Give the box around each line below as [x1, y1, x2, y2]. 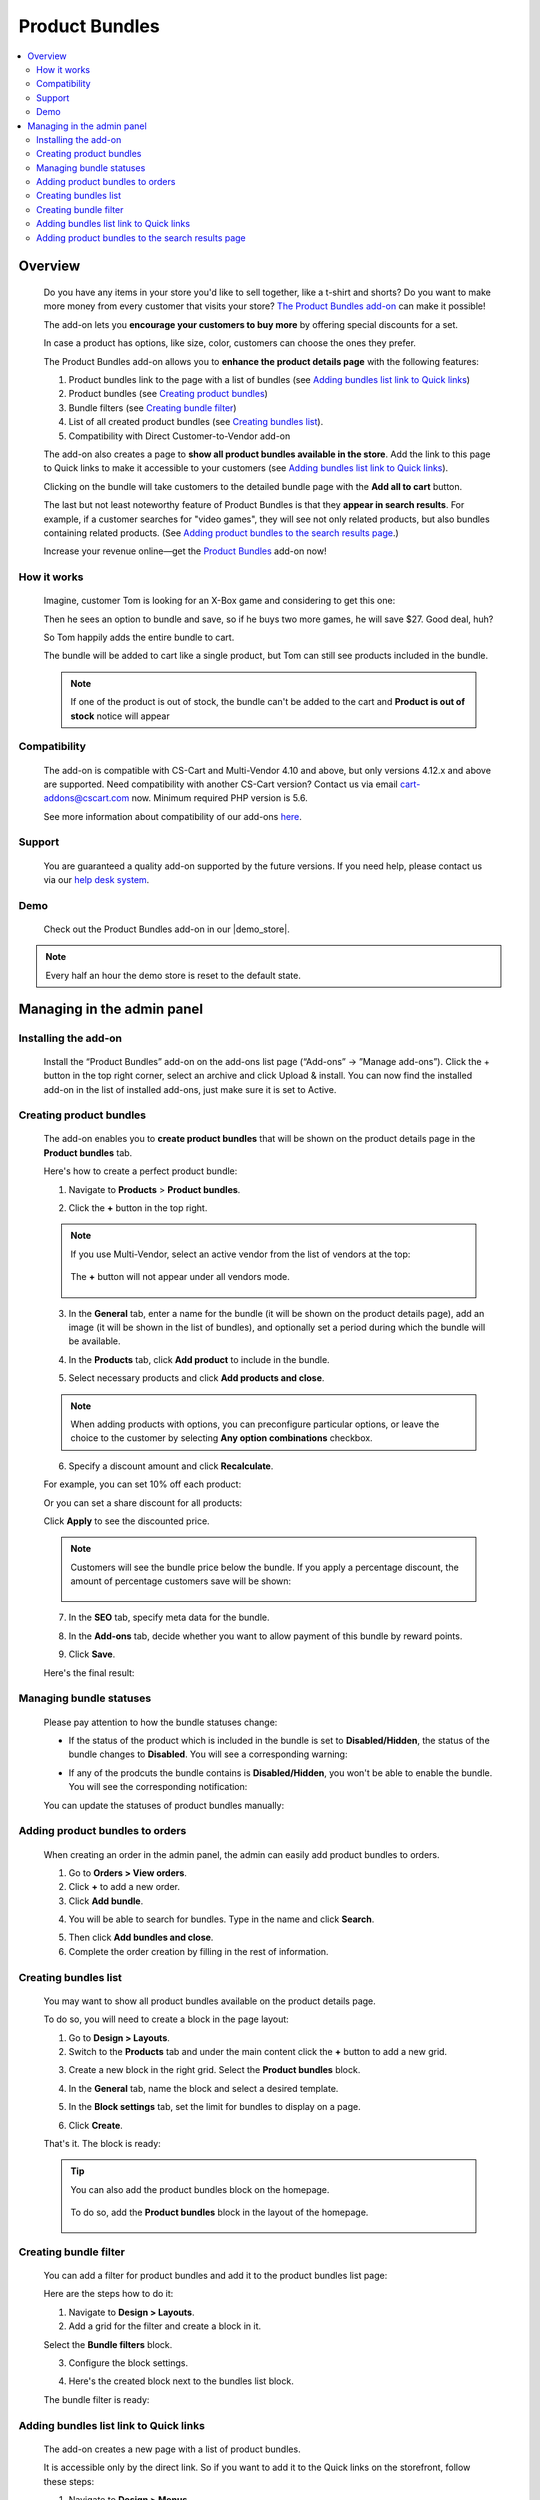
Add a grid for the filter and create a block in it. [68, 2320, 262, 2332]
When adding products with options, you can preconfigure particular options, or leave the [70, 1418, 440, 1430]
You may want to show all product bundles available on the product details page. [43, 1995, 377, 2007]
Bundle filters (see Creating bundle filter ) [68, 401, 237, 414]
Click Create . [68, 2119, 124, 2131]
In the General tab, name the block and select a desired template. [68, 2082, 339, 2094]
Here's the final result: [43, 1666, 135, 1679]
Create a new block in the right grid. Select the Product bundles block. [68, 2064, 361, 2076]
